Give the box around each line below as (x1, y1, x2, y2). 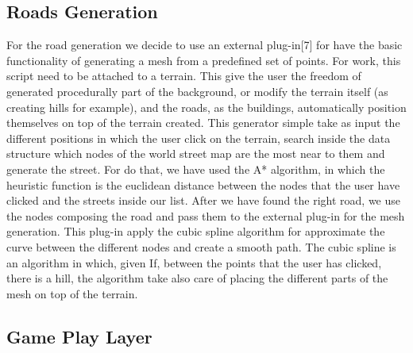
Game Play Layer (6, 324, 152, 348)
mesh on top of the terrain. (6, 285, 138, 301)
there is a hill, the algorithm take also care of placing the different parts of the (6, 270, 388, 286)
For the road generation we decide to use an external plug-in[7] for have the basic (6, 36, 403, 53)
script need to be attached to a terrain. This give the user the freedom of (6, 67, 361, 84)
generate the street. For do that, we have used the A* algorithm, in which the (6, 160, 385, 177)
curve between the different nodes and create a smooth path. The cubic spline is (6, 238, 396, 255)
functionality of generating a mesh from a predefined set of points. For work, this (6, 52, 401, 68)
